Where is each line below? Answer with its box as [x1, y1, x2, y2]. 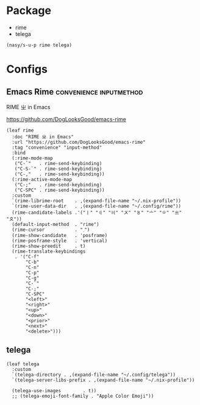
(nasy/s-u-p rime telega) [6, 42, 72, 48]
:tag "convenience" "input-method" [12, 144, 102, 150]
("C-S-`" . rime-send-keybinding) [14, 166, 102, 172]
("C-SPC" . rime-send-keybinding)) [14, 187, 105, 193]
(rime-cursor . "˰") [12, 227, 90, 233]
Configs [6, 62, 48, 76]
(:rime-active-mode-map [12, 176, 72, 183]
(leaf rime [6, 127, 34, 133]
